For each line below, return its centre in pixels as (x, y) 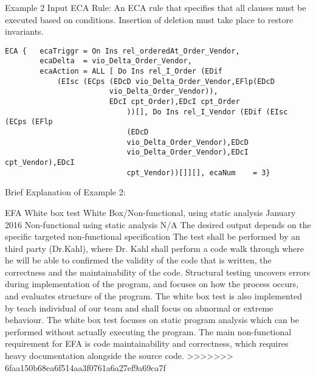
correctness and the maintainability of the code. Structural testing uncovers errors (158, 272)
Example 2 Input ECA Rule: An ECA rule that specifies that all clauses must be (156, 7)
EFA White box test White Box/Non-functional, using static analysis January (150, 212)
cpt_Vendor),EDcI (40, 162)
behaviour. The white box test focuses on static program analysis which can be (152, 320)
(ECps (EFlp (29, 122)
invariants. (24, 31)
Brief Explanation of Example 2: (65, 192)
